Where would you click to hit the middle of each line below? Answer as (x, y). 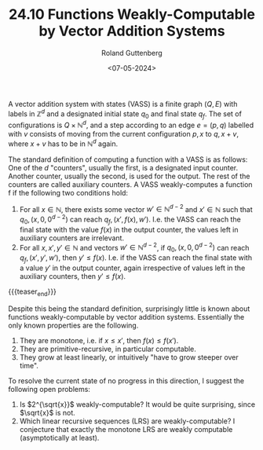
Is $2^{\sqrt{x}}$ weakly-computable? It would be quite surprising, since (137, 404)
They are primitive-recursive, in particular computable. (108, 349)
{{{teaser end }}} (33, 292)
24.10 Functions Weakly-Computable (132, 15)
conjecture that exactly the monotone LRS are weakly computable (126, 429)
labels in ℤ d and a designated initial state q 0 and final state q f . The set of (125, 114)
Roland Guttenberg (132, 53)
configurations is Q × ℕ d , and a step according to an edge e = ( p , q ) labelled (131, 125)
